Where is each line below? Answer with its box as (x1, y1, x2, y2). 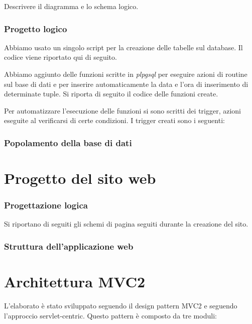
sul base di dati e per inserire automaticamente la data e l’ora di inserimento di (4, 78, 248, 89)
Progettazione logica (4, 199, 88, 211)
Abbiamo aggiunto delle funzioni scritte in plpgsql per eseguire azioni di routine (4, 69, 247, 79)
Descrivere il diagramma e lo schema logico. (4, 1, 139, 11)
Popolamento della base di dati (4, 136, 132, 149)
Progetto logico (4, 22, 67, 35)
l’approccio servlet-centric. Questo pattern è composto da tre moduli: (4, 310, 217, 320)
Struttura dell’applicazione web (4, 240, 134, 252)
